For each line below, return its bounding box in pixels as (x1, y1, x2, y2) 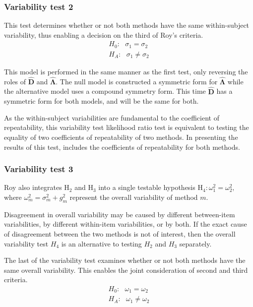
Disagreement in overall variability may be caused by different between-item (4, 209, 235, 219)
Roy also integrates (4, 182, 62, 192)
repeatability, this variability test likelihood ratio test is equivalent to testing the (4, 122, 249, 132)
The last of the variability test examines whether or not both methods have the (4, 255, 246, 265)
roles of (4, 76, 26, 86)
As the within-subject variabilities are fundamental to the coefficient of (4, 112, 219, 123)
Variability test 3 (4, 163, 73, 175)
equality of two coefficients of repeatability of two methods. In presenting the (4, 131, 238, 142)
